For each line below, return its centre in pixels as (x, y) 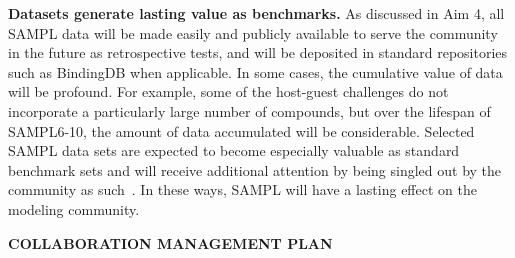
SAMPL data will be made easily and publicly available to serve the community (253, 32)
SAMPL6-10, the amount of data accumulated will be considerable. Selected (241, 130)
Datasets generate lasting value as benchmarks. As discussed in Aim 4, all (256, 13)
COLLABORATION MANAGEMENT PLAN (170, 242)
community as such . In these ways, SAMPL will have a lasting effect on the (242, 189)
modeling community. (74, 208)
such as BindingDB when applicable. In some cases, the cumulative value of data (255, 71)
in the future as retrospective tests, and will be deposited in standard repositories (258, 52)
